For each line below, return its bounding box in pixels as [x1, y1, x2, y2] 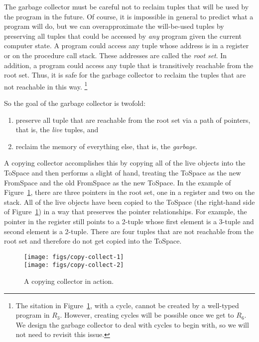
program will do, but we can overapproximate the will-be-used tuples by [4, 21, 224, 31]
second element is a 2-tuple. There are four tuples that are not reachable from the [4, 226, 254, 236]
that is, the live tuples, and [15, 124, 99, 135]
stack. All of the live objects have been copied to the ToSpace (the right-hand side [4, 196, 255, 207]
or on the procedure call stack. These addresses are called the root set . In [4, 50, 227, 60]
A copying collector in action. [24, 276, 114, 286]
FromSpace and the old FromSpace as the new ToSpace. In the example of [4, 177, 231, 187]
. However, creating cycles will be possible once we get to [60, 310, 234, 320]
